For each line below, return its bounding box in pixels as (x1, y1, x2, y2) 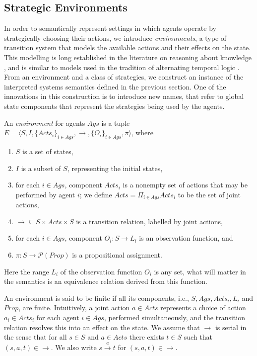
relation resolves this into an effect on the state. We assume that (4, 322, 200, 332)
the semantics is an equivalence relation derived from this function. (4, 276, 207, 286)
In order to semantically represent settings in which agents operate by (4, 23, 216, 33)
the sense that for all (4, 332, 67, 342)
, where (131, 127, 153, 138)
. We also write (51, 342, 97, 352)
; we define (79, 189, 112, 199)
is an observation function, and (139, 233, 233, 243)
